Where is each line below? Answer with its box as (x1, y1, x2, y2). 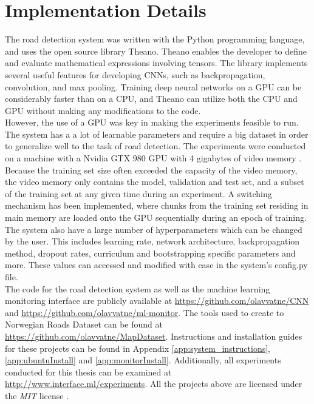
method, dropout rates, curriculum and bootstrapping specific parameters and (5, 246, 296, 259)
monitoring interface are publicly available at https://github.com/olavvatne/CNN (5, 294, 309, 307)
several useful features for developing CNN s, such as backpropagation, (5, 68, 265, 81)
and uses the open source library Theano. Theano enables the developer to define (5, 44, 307, 57)
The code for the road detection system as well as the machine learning (5, 282, 270, 295)
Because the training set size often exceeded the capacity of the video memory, (5, 163, 298, 176)
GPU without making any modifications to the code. (5, 104, 201, 116)
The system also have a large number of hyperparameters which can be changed (5, 223, 302, 235)
